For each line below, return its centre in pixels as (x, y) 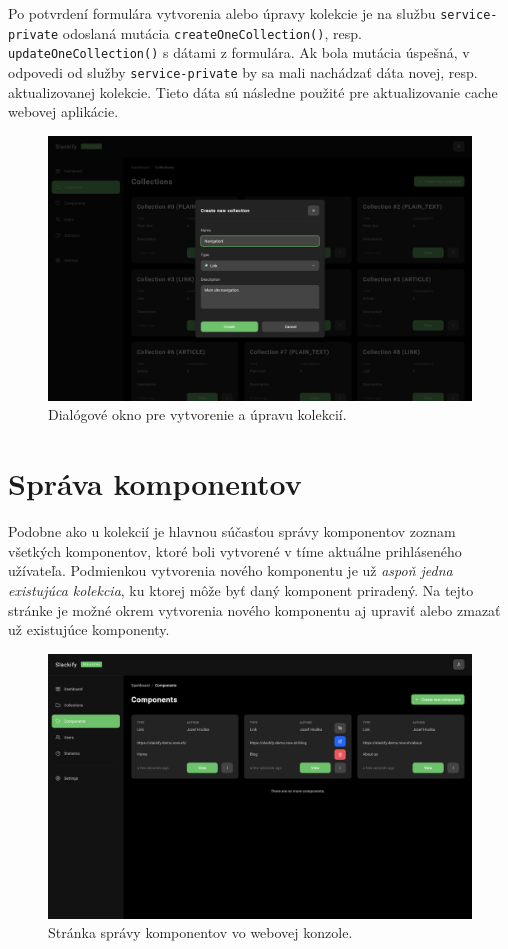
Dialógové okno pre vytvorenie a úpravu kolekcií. (197, 414)
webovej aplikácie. (63, 111)
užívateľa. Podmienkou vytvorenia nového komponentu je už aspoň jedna (230, 570)
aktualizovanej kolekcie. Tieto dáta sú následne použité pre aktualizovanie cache (253, 91)
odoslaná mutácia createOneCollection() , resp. (212, 32)
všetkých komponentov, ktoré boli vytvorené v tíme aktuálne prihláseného (235, 550)
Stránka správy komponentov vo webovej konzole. (200, 932)
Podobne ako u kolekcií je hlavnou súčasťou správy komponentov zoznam (232, 531)
